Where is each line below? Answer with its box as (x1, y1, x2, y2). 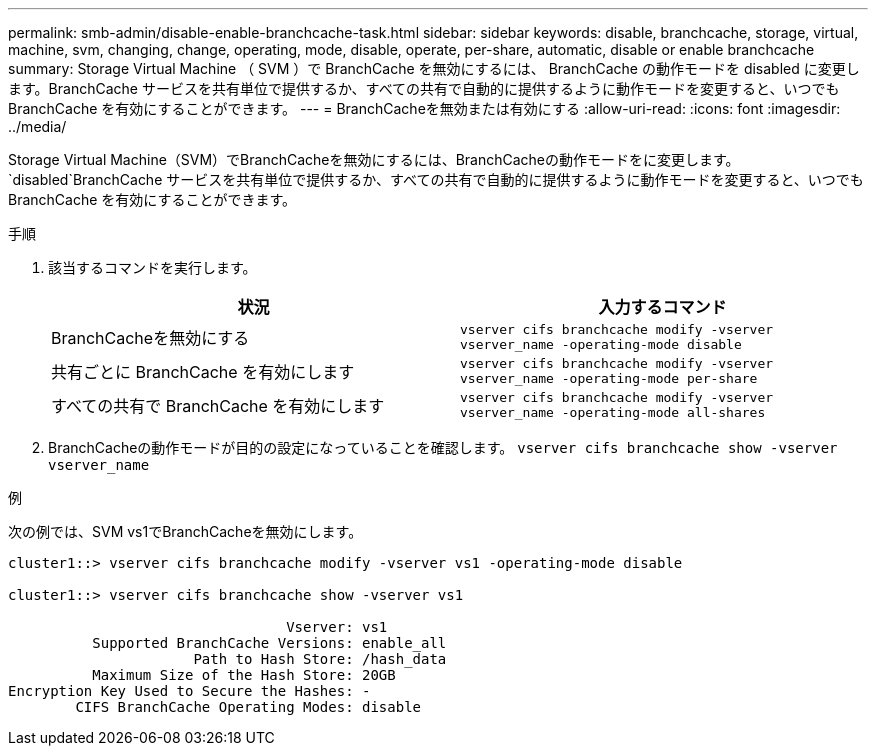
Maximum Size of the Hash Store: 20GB (92, 667, 396, 683)
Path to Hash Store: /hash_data (193, 651, 447, 667)
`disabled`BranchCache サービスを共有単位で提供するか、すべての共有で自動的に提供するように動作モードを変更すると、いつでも (8, 171, 864, 188)
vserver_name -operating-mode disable (460, 337, 742, 352)
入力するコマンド (598, 297, 727, 317)
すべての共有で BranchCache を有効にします (51, 396, 385, 416)
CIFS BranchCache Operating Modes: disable (75, 699, 422, 715)
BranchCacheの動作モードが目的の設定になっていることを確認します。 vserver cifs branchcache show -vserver (48, 439, 838, 456)
